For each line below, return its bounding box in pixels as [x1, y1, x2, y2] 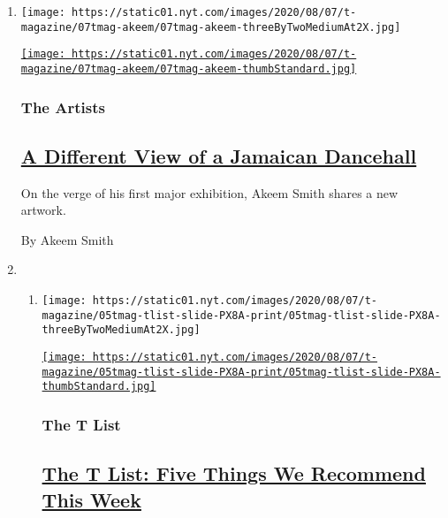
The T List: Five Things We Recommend [42, 460, 426, 487]
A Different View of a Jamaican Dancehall [20, 141, 417, 169]
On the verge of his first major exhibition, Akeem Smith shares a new [20, 183, 399, 202]
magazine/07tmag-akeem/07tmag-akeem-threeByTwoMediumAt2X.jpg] [20, 20, 401, 34]
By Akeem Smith [20, 230, 114, 248]
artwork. [20, 201, 66, 219]
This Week [42, 485, 141, 513]
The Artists [20, 95, 105, 118]
